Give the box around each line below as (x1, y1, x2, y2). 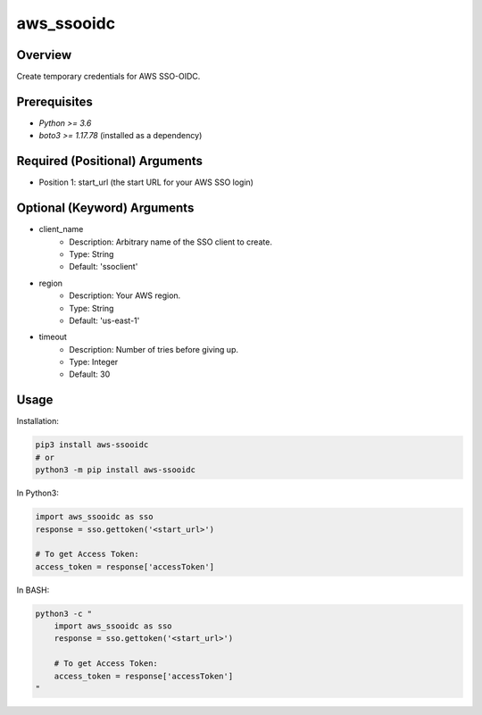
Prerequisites (16, 94, 93, 109)
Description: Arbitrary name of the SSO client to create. (69, 237, 272, 247)
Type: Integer (69, 357, 119, 368)
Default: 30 (69, 369, 111, 379)
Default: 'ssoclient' (69, 262, 138, 272)
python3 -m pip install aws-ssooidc (35, 465, 196, 475)
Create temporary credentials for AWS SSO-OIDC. (16, 71, 201, 82)
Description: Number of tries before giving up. (69, 344, 238, 354)
